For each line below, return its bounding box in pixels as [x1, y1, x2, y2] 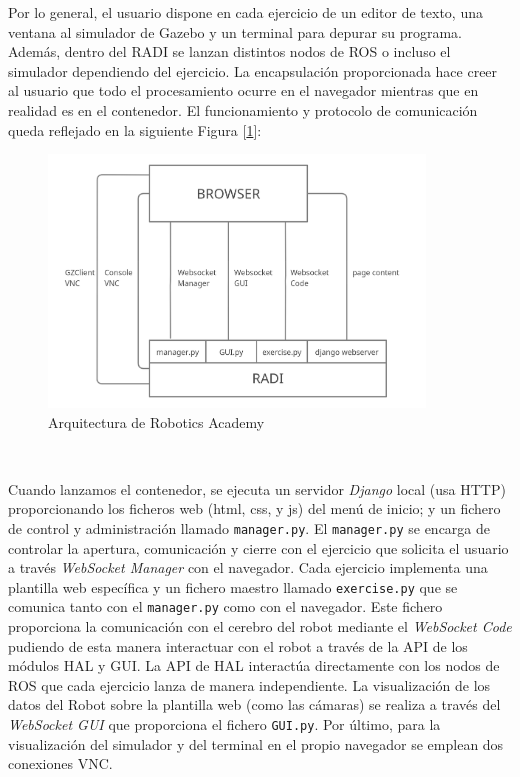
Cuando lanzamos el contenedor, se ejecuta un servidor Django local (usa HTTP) [8, 478, 506, 499]
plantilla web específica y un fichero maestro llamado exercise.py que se [8, 576, 458, 597]
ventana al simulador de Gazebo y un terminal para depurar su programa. [8, 21, 463, 42]
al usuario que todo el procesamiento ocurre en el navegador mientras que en [8, 80, 479, 101]
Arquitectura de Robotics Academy [48, 411, 265, 432]
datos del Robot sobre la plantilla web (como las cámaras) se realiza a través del [8, 694, 501, 715]
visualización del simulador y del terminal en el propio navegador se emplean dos [8, 733, 504, 754]
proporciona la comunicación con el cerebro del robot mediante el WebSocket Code [8, 616, 512, 637]
